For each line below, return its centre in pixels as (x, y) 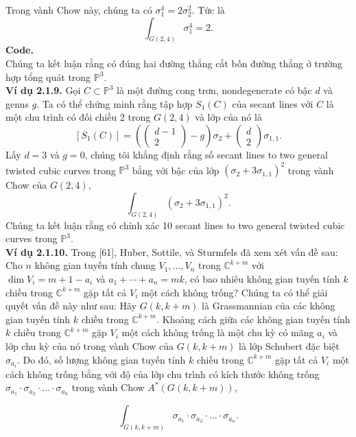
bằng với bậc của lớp (176, 170)
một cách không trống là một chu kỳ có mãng (218, 332)
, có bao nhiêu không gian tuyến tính (262, 278)
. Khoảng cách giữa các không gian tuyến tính (253, 319)
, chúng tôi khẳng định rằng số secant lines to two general (206, 155)
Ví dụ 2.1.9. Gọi (43, 90)
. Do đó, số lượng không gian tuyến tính (101, 359)
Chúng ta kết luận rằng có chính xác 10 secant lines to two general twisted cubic (175, 225)
